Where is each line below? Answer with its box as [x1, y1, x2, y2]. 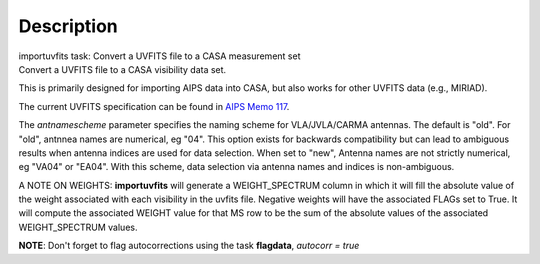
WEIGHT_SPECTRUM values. [18, 221, 138, 233]
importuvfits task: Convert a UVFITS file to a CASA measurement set [18, 50, 301, 62]
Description [18, 15, 119, 37]
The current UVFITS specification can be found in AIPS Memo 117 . [18, 100, 290, 112]
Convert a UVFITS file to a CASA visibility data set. [18, 63, 227, 75]
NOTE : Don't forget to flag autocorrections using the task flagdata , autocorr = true [18, 240, 360, 252]
